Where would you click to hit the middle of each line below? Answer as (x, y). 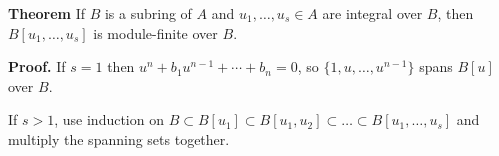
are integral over (372, 13)
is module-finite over (155, 32)
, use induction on (109, 119)
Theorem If (46, 13)
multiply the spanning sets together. (119, 138)
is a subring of (148, 13)
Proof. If (37, 66)
